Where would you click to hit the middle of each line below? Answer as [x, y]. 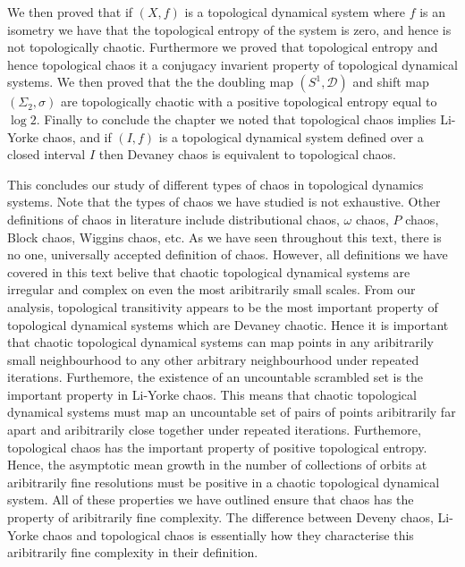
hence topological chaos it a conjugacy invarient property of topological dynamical [232, 64]
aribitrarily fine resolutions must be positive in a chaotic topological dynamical [224, 482]
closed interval [46, 154]
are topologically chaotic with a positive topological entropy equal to [249, 102]
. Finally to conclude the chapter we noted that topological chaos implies [236, 118]
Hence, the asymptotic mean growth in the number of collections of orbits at [217, 465]
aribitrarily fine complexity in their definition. [133, 552]
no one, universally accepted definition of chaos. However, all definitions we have [228, 254]
